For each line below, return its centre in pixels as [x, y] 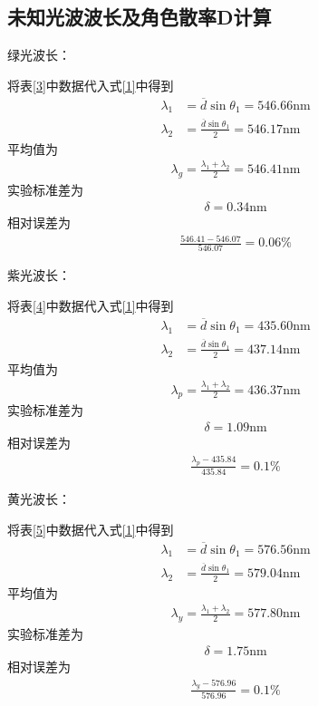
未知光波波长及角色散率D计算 [140, 17]
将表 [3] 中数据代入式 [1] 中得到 [91, 85]
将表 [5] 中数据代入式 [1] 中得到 [91, 529]
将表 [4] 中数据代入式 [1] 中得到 [91, 305]
